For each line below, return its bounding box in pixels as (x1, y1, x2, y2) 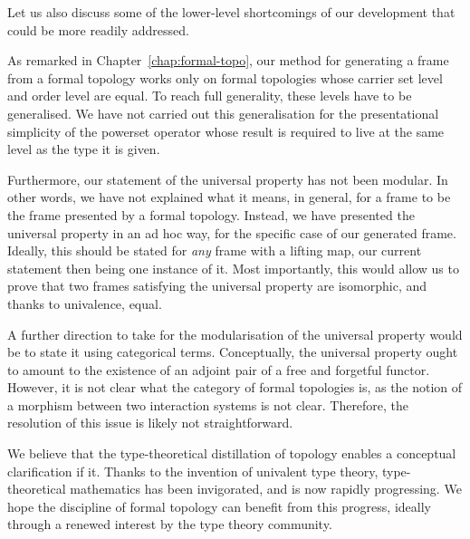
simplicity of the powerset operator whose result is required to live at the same (7, 121, 445, 140)
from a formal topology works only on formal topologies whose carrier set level (7, 68, 443, 87)
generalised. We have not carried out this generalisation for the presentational (7, 103, 439, 122)
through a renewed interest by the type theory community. (7, 515, 332, 534)
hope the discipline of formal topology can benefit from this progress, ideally (7, 496, 431, 515)
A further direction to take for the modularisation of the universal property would (7, 324, 463, 343)
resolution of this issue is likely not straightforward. (7, 413, 293, 432)
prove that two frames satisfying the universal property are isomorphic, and (7, 276, 427, 295)
